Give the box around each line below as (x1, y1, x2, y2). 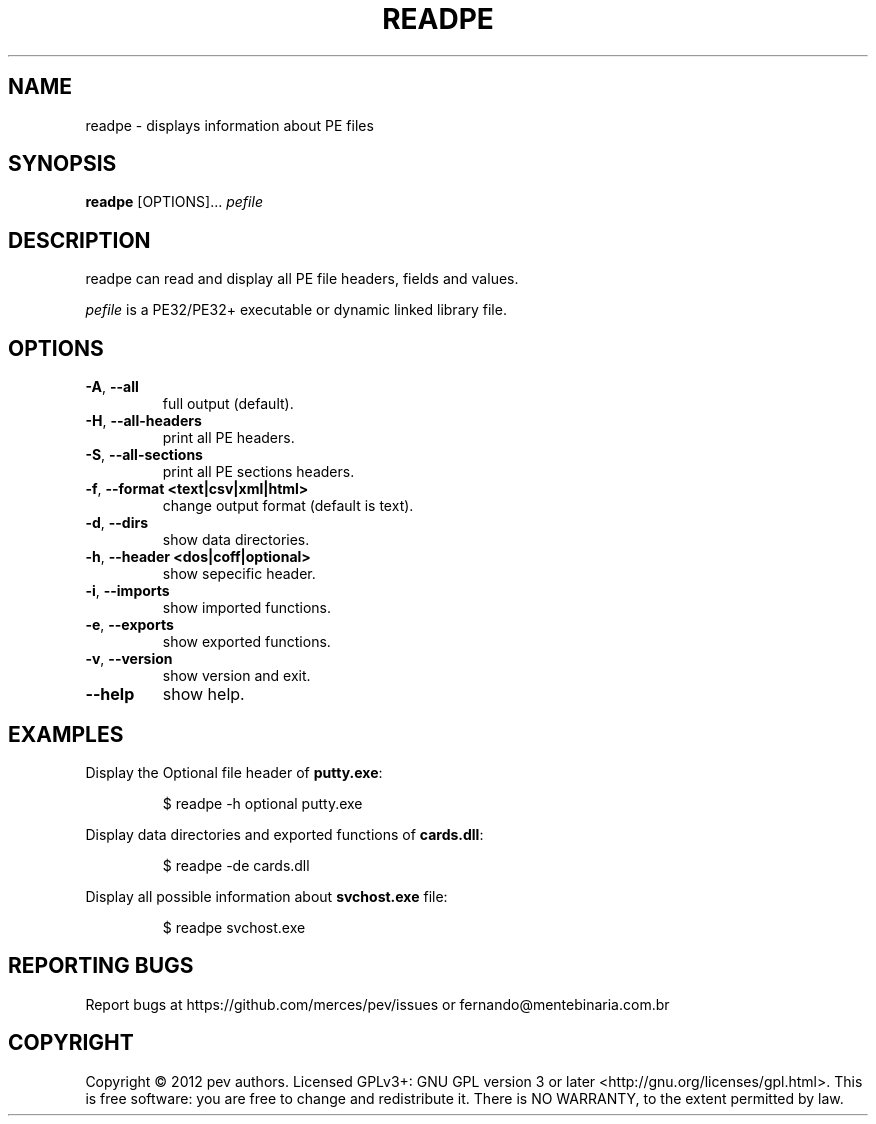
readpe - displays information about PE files (85, 116, 374, 134)
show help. (162, 684, 245, 705)
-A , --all (85, 378, 139, 396)
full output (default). (162, 395, 294, 413)
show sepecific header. (162, 565, 316, 583)
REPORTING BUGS (8, 953, 194, 979)
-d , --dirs (85, 514, 149, 532)
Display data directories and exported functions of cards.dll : (85, 825, 484, 843)
